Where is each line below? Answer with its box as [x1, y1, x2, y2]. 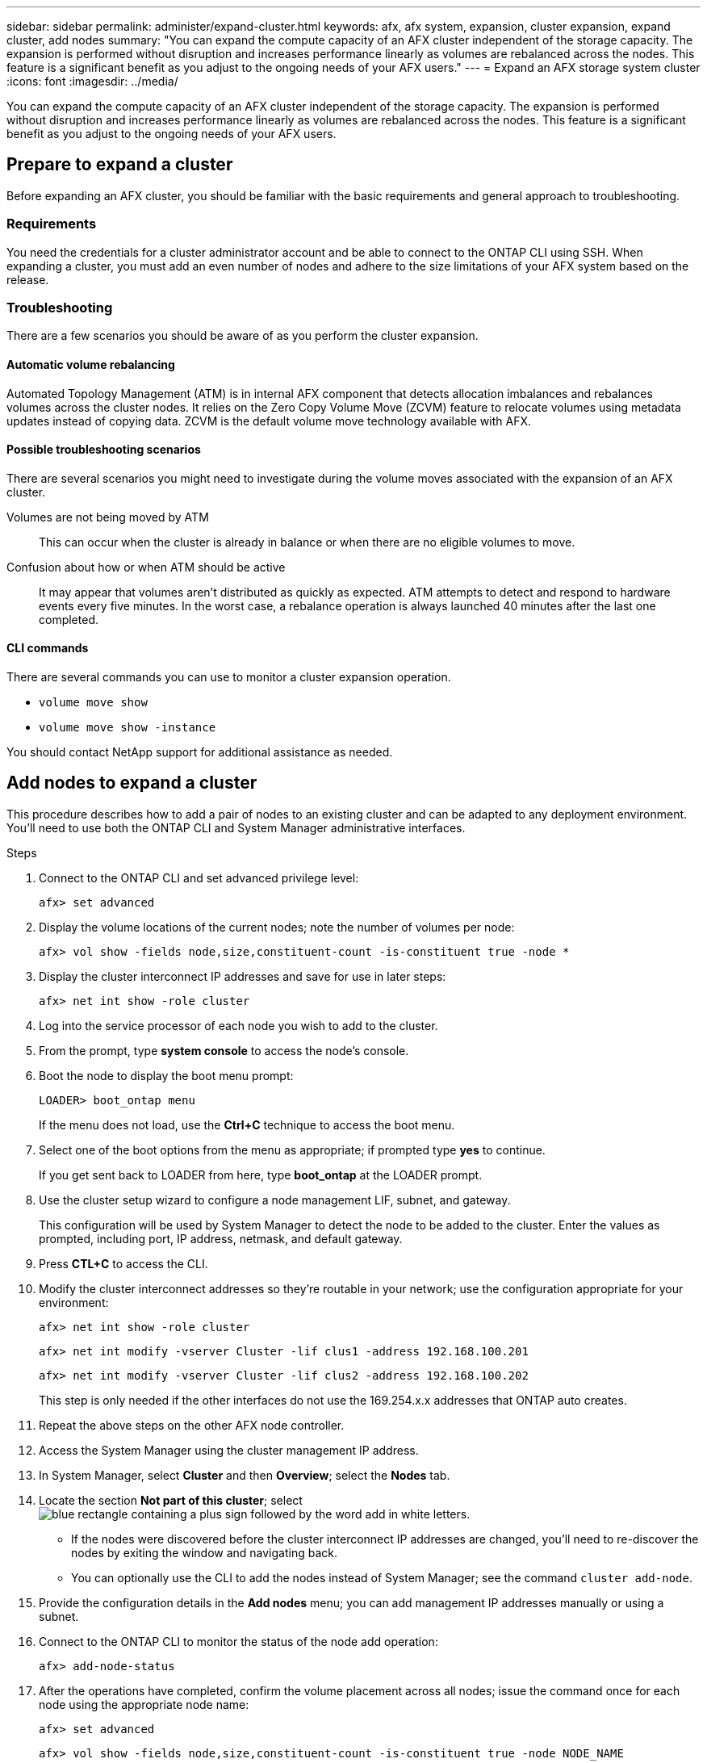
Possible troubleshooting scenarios [6, 442, 201, 457]
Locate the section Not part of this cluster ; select [39, 1493, 303, 1507]
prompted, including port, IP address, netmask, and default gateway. [39, 1231, 403, 1246]
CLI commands [6, 641, 89, 655]
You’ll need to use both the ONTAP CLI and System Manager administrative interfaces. [6, 820, 466, 835]
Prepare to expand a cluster [6, 154, 233, 175]
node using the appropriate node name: [39, 1697, 249, 1711]
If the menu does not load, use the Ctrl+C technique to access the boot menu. [39, 1117, 455, 1132]
